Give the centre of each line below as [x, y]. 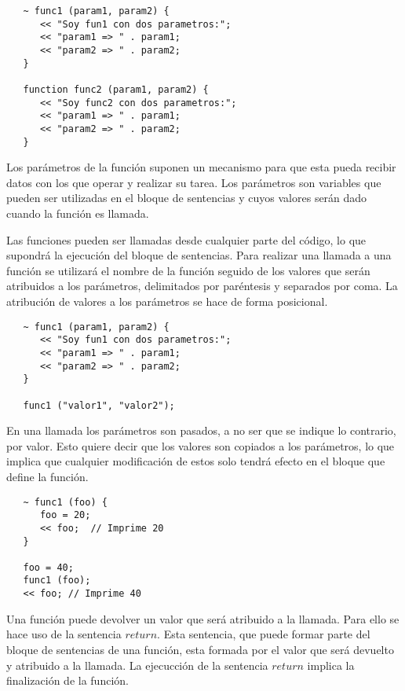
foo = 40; [48, 567]
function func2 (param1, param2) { [116, 89]
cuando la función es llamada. [78, 213]
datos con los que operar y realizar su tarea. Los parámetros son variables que [194, 182]
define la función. [47, 476]
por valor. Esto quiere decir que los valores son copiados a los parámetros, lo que [201, 445]
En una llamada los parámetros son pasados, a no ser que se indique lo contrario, [201, 430]
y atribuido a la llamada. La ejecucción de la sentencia [137, 665]
